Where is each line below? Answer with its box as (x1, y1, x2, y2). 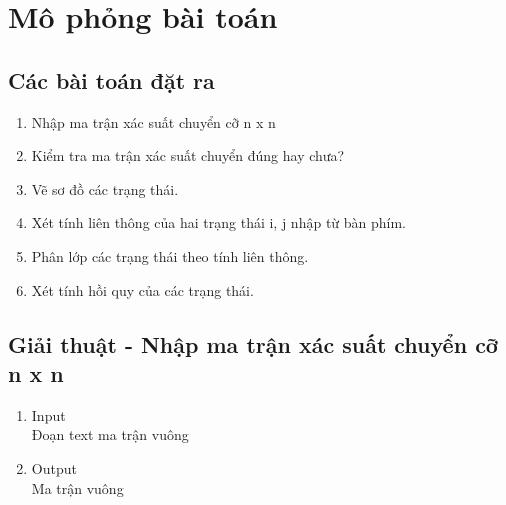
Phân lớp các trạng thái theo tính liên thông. (31, 245, 309, 266)
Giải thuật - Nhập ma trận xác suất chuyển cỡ (8, 328, 498, 359)
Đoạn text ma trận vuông (31, 424, 189, 445)
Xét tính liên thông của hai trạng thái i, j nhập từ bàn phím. (31, 212, 407, 233)
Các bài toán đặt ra (8, 64, 215, 95)
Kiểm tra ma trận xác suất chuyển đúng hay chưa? (31, 145, 345, 166)
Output (31, 457, 77, 478)
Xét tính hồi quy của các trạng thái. (31, 279, 254, 300)
